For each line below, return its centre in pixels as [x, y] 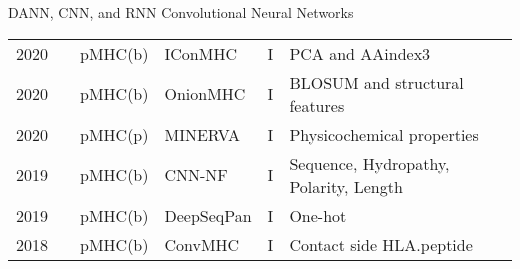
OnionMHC [205, 94]
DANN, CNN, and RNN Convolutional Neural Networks [181, 12]
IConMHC [200, 53]
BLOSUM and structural [376, 82]
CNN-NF [196, 175]
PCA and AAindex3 [360, 53]
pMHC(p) [114, 134]
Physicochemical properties [384, 134]
